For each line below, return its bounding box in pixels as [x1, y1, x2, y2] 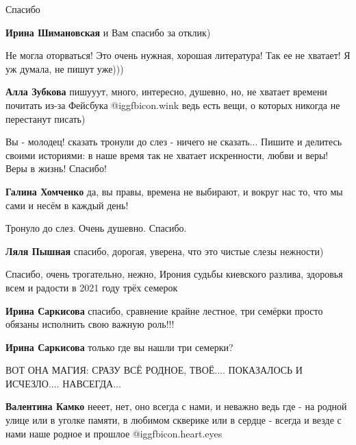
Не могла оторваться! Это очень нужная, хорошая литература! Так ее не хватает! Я [5, 48, 351, 62]
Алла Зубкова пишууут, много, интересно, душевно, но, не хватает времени [5, 84, 327, 99]
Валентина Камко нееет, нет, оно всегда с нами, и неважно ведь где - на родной [5, 399, 347, 413]
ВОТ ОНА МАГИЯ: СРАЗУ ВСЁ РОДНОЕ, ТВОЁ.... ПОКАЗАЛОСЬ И [5, 363, 303, 377]
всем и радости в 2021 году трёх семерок [5, 280, 178, 294]
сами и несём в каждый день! [5, 197, 129, 212]
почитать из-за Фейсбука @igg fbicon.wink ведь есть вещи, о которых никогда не [5, 97, 340, 112]
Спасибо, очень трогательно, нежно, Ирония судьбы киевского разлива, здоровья [5, 267, 343, 281]
